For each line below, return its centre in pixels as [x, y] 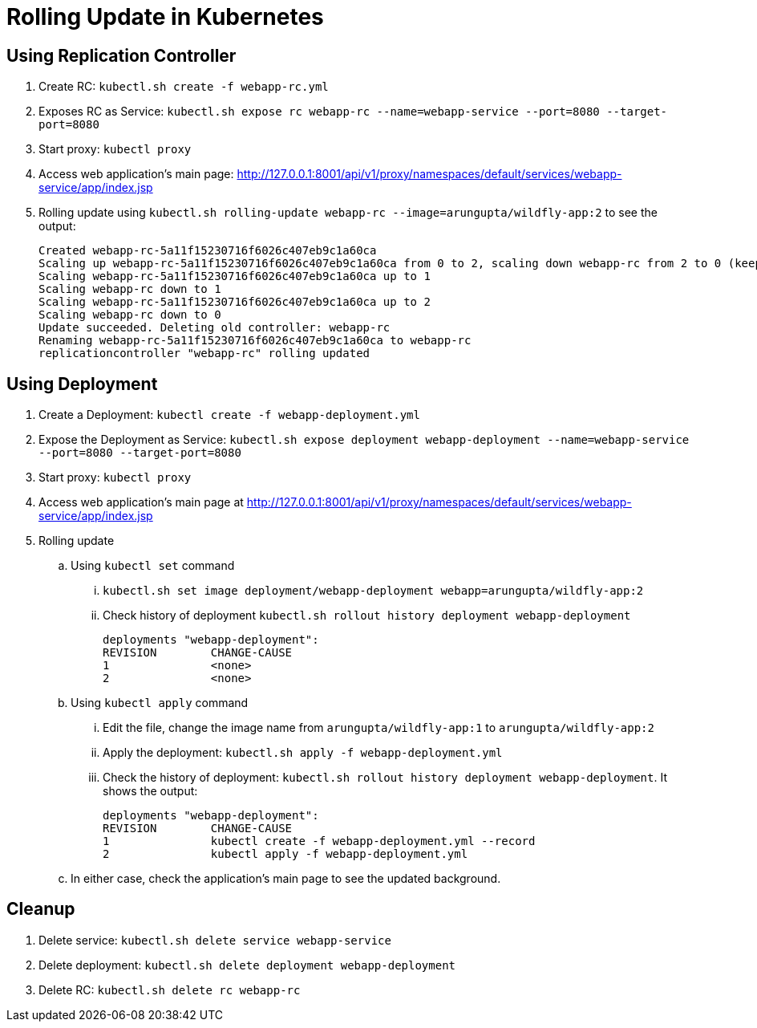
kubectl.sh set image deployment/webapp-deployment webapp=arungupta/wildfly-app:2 [373, 591]
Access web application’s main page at [141, 502]
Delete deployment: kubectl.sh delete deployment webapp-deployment [247, 965]
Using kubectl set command [153, 566]
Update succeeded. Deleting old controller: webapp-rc [215, 328]
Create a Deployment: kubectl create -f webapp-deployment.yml [229, 415]
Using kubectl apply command [160, 703]
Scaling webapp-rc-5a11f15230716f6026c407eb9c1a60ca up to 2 [235, 302]
